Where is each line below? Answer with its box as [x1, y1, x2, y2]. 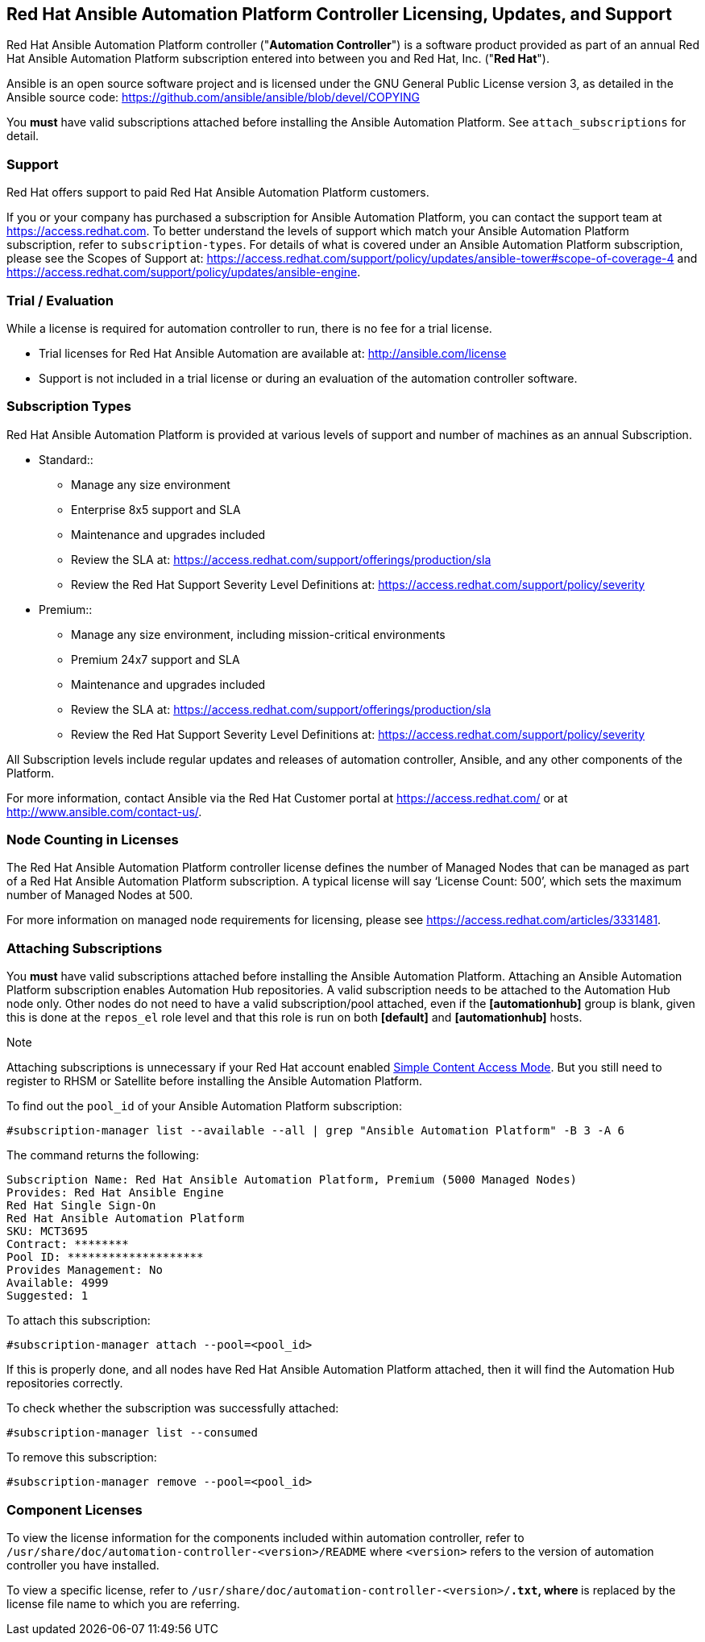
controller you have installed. [6, 1557, 160, 1572]
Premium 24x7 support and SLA [71, 652, 240, 666]
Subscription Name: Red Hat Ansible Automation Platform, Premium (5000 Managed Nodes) [6, 1173, 578, 1187]
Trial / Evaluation [6, 292, 114, 309]
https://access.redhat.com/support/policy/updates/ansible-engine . [6, 265, 361, 280]
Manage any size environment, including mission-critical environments [71, 627, 446, 641]
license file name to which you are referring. [6, 1596, 240, 1611]
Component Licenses [6, 1501, 143, 1518]
